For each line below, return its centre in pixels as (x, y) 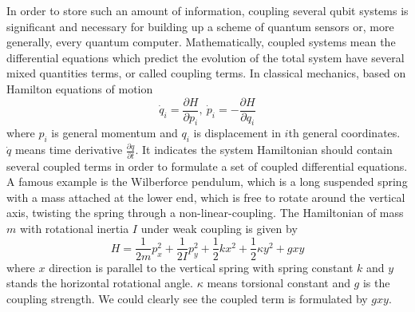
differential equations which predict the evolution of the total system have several (206, 57)
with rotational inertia (74, 228)
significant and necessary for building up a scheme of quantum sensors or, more (200, 26)
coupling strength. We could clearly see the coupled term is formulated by (187, 298)
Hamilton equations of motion (80, 88)
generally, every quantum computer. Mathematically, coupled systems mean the (201, 42)
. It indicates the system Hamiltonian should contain (264, 150)
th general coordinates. (344, 133)
